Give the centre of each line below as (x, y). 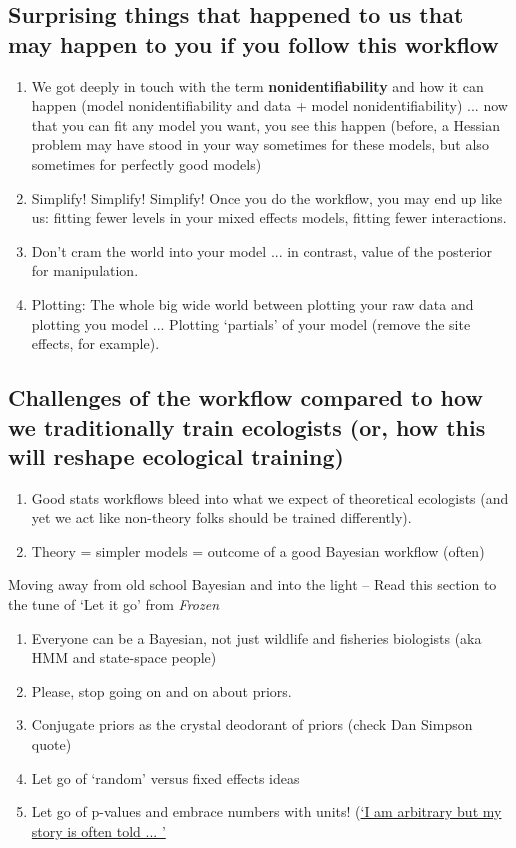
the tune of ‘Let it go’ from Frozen (114, 604)
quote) (51, 744)
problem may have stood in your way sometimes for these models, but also (260, 144)
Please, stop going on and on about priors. (161, 690)
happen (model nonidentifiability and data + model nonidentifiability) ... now (269, 105)
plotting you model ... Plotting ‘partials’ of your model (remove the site (251, 323)
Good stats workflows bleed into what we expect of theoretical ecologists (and (270, 497)
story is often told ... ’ (98, 830)
